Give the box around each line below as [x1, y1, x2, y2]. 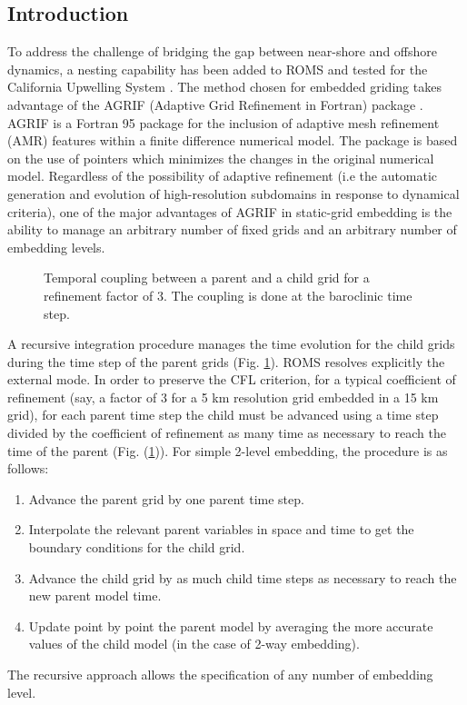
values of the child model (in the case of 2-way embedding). [28, 634, 360, 653]
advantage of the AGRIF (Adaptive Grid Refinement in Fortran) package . [7, 94, 423, 114]
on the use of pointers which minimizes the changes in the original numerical [7, 148, 434, 167]
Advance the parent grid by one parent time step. [28, 489, 304, 508]
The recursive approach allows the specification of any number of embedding [7, 665, 433, 684]
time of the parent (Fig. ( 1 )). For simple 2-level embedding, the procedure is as [7, 441, 448, 460]
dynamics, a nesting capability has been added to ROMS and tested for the [7, 59, 428, 78]
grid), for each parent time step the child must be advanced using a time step [7, 405, 439, 424]
